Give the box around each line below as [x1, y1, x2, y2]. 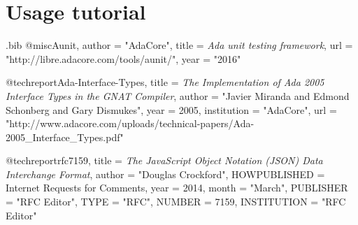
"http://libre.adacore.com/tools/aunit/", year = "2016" [6, 51, 241, 66]
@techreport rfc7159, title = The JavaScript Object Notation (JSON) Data [6, 153, 323, 168]
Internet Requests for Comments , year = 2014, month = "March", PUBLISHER [6, 180, 348, 195]
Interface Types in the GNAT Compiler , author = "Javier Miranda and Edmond [6, 88, 350, 103]
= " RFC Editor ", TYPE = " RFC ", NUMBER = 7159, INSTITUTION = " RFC [6, 194, 346, 209]
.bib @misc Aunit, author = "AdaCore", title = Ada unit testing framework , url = [6, 38, 353, 52]
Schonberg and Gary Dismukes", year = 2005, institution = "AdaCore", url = [6, 102, 337, 117]
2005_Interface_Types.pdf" [6, 129, 124, 144]
